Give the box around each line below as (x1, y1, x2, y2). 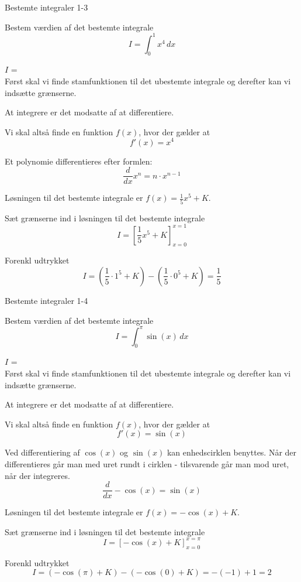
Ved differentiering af (5, 446, 80, 458)
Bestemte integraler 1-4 (5, 294, 88, 306)
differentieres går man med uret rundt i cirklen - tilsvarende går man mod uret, (5, 458, 289, 470)
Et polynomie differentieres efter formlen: (5, 155, 153, 167)
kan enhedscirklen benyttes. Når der (167, 446, 297, 458)
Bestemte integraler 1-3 (5, 1, 88, 13)
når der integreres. (5, 469, 70, 481)
